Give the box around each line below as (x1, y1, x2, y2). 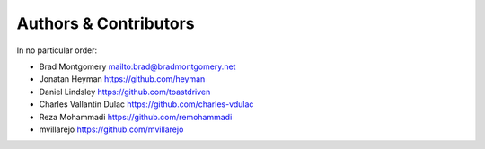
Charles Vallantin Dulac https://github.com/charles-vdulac (39, 99, 254, 110)
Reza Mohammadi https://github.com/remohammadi (39, 111, 233, 122)
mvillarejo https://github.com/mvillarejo (39, 124, 184, 135)
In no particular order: (16, 45, 98, 56)
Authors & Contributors (16, 13, 195, 33)
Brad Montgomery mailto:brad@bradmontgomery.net (39, 61, 236, 72)
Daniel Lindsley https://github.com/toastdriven (39, 86, 211, 97)
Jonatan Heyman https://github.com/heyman (39, 74, 206, 84)
